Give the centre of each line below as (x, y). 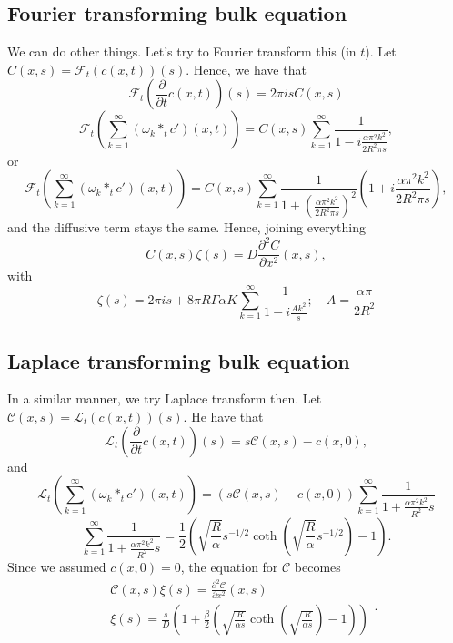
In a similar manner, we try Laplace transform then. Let (165, 398)
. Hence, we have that (246, 69)
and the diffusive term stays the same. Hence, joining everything (186, 227)
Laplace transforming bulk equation (179, 360)
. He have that (223, 416)
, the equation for (229, 566)
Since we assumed (57, 566)
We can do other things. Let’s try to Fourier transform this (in (182, 51)
